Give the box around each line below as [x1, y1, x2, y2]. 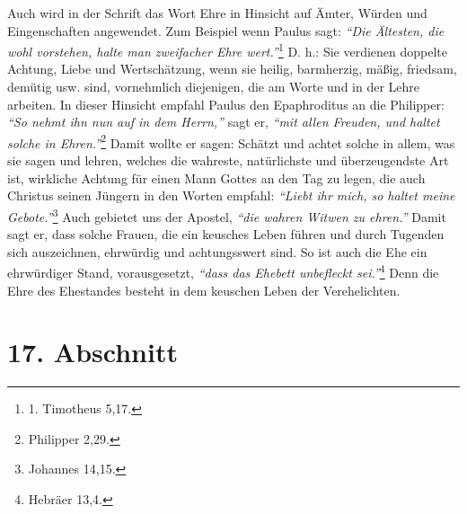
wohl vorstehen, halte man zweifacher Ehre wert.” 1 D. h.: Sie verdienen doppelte [7, 40, 447, 60]
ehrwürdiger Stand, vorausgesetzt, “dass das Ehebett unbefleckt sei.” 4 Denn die [7, 261, 439, 281]
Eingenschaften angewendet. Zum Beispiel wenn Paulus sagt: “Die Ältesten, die [7, 21, 445, 40]
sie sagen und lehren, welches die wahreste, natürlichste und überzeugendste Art [7, 151, 449, 170]
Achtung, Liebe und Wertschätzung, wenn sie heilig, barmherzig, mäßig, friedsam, [7, 59, 457, 78]
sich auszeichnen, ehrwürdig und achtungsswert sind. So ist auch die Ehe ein [7, 242, 427, 261]
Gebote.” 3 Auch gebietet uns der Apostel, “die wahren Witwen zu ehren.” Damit [7, 204, 446, 226]
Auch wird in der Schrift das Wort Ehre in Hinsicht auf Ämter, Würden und [7, 4, 427, 22]
